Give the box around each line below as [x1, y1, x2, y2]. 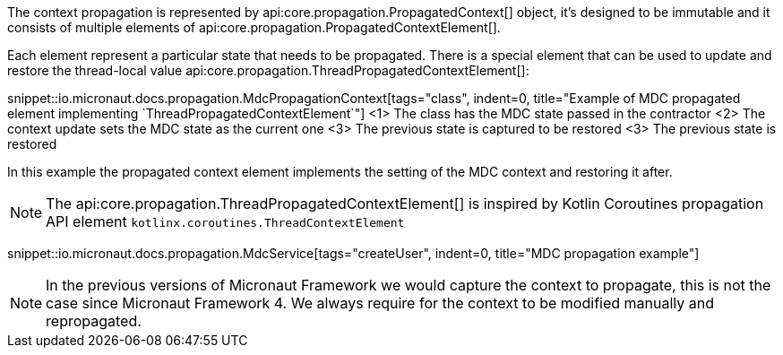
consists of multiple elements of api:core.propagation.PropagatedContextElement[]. [7, 20, 501, 35]
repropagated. [46, 312, 142, 330]
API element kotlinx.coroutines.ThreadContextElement [46, 212, 405, 230]
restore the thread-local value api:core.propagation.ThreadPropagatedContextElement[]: [7, 63, 529, 78]
